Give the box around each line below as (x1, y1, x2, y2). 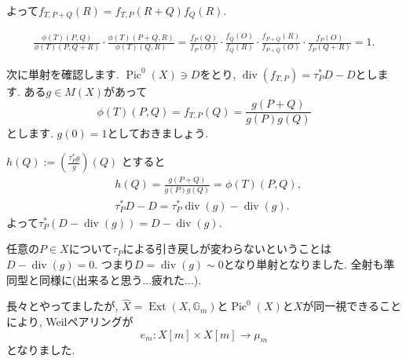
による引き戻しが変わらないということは (123, 240, 332, 257)
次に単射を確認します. (6, 65, 119, 82)
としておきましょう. (107, 125, 209, 141)
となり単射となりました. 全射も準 (223, 256, 395, 272)
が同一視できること (302, 298, 402, 314)
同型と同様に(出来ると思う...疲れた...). (6, 271, 202, 287)
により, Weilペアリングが (6, 313, 134, 329)
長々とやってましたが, (6, 298, 119, 314)
